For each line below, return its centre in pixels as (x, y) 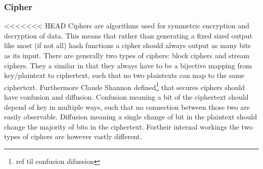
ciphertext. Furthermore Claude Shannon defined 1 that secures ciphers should (125, 86)
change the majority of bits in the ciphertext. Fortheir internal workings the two (128, 126)
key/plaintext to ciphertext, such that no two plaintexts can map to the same (124, 75)
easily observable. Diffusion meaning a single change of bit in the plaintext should (130, 117)
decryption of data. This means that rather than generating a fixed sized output (128, 35)
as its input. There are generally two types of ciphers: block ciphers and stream (127, 55)
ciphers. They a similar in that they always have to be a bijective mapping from (128, 65)
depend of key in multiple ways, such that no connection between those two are (127, 107)
